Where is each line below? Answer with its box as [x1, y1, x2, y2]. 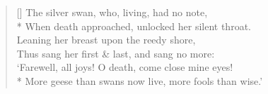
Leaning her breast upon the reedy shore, [16, 32, 196, 47]
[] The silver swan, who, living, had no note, [16, 5, 208, 19]
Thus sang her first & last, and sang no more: [16, 46, 215, 60]
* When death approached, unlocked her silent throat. [16, 18, 251, 33]
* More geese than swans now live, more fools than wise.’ [16, 73, 263, 88]
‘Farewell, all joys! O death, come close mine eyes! [16, 60, 233, 74]
